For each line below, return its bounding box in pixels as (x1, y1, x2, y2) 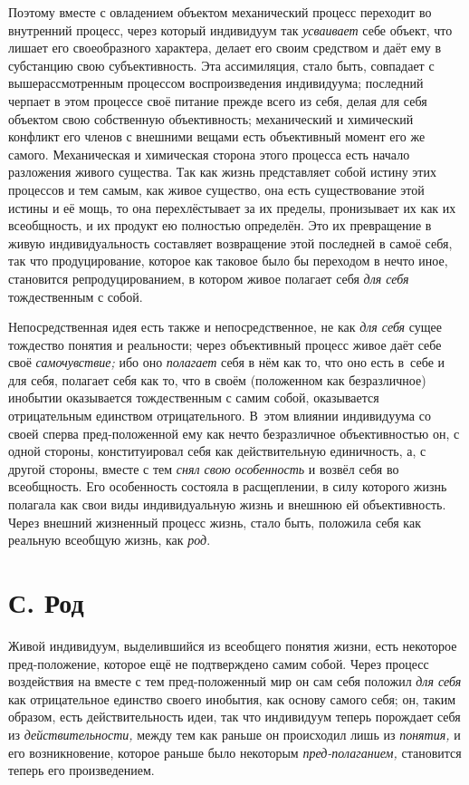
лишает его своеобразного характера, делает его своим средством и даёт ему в (8, 38, 442, 57)
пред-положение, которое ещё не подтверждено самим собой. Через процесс (8, 654, 429, 673)
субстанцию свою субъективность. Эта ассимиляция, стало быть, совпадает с (8, 55, 435, 74)
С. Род (8, 584, 84, 620)
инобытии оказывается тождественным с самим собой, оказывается (8, 388, 379, 407)
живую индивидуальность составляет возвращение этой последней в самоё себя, (8, 233, 453, 252)
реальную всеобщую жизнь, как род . (8, 530, 211, 549)
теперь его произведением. (8, 761, 155, 780)
